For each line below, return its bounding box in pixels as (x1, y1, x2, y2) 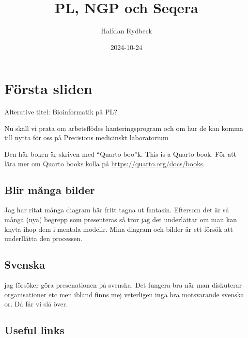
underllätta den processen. (4, 233, 82, 243)
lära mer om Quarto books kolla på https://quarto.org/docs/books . (4, 158, 205, 168)
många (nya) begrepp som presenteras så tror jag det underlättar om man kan (4, 214, 237, 225)
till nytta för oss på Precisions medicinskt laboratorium (4, 132, 169, 143)
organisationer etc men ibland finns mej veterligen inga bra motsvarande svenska (4, 289, 244, 299)
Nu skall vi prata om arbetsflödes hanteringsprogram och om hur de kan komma (4, 123, 243, 133)
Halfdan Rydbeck (101, 26, 152, 36)
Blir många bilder (4, 182, 95, 197)
